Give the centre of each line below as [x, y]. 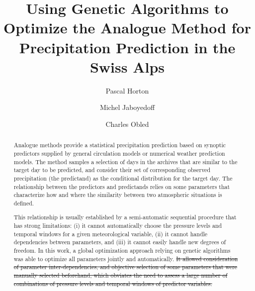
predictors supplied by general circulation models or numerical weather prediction [119, 153]
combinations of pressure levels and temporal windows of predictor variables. [113, 283]
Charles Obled [127, 124]
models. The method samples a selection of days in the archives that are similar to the [126, 161]
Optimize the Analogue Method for [127, 28]
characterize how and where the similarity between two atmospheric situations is [118, 195]
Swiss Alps [127, 66]
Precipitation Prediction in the [127, 47]
